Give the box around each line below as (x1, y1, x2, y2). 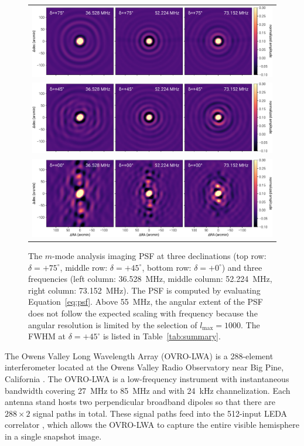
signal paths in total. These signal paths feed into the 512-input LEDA (33, 407, 288, 419)
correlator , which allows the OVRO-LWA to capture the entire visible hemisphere (5, 418, 299, 431)
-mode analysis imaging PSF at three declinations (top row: (52, 250, 267, 262)
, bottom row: (142, 261, 192, 273)
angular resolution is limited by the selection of (28, 318, 197, 331)
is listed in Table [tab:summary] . (103, 330, 221, 342)
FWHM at (28, 330, 66, 342)
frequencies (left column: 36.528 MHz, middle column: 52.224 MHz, (28, 273, 272, 285)
